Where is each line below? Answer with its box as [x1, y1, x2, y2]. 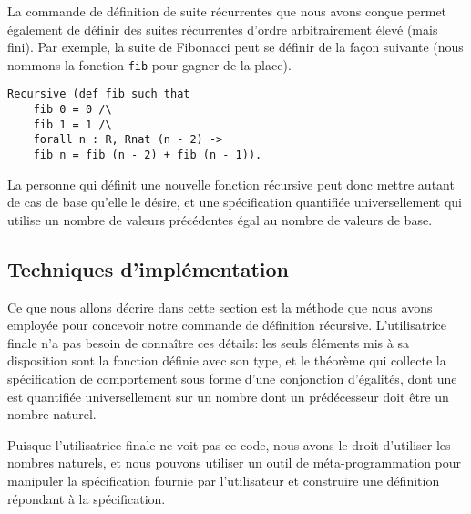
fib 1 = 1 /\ [33, 118, 112, 131]
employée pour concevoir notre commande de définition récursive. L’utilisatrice [7, 315, 447, 334]
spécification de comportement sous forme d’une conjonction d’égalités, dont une [7, 369, 457, 388]
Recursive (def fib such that [7, 87, 190, 101]
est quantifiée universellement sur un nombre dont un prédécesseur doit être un [7, 386, 449, 406]
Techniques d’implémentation [7, 254, 290, 283]
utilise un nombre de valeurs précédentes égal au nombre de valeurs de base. [7, 210, 433, 229]
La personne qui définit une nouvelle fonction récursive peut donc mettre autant [7, 174, 455, 193]
